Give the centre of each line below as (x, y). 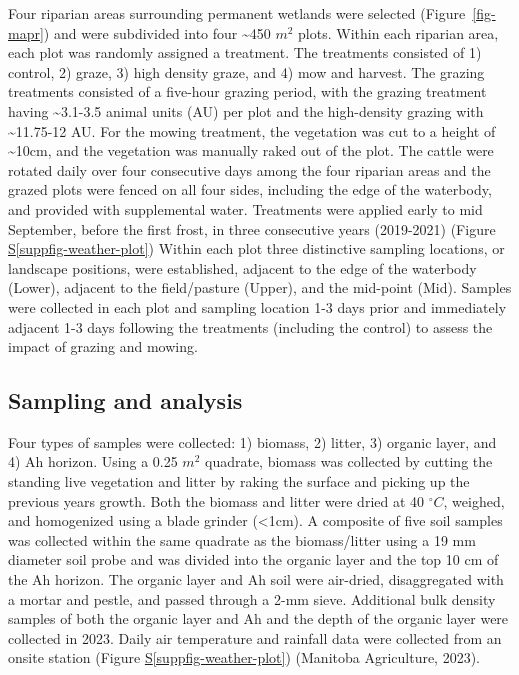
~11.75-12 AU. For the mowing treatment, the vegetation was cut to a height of (252, 130)
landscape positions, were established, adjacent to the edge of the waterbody (242, 267)
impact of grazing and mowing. (103, 346)
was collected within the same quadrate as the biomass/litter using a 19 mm (242, 539)
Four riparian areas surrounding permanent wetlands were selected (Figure (237, 13)
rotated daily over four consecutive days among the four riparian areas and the (249, 169)
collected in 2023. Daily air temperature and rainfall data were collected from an (255, 637)
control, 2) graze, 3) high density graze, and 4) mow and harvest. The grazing (246, 71)
